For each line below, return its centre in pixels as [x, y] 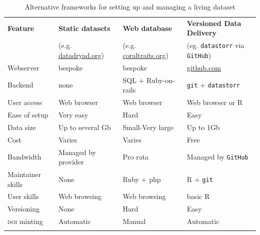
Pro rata [136, 157]
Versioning [23, 209]
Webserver [23, 67]
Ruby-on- [161, 80]
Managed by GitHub [217, 157]
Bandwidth [24, 157]
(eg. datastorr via [215, 45]
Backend [20, 85]
